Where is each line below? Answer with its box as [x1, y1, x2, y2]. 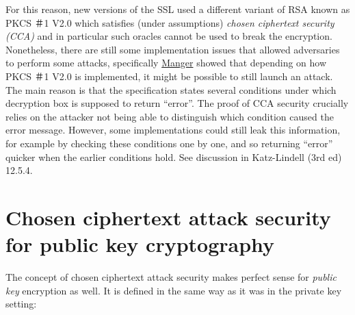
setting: [5, 297, 37, 311]
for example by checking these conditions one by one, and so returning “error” [5, 136, 333, 150]
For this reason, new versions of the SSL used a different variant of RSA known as [5, 2, 350, 16]
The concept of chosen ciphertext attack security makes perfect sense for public [5, 270, 337, 284]
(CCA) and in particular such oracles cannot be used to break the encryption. [5, 29, 332, 43]
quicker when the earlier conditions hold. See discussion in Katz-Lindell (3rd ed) [5, 149, 342, 164]
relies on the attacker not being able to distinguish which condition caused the [5, 109, 334, 123]
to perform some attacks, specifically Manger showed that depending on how [5, 55, 327, 70]
